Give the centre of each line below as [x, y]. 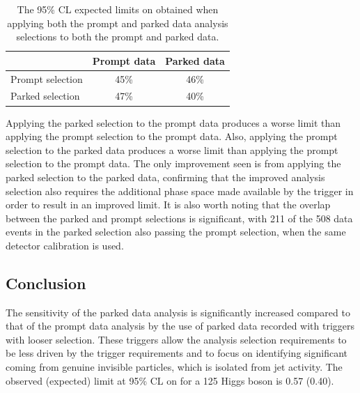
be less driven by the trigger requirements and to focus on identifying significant [177, 353]
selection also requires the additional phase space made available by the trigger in [180, 191]
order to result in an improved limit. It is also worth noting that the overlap [168, 205]
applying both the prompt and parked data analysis [118, 23]
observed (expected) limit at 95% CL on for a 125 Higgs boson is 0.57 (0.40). [170, 380]
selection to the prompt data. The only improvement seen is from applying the [173, 163]
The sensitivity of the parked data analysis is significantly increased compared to [178, 312]
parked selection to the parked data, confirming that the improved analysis [165, 177]
